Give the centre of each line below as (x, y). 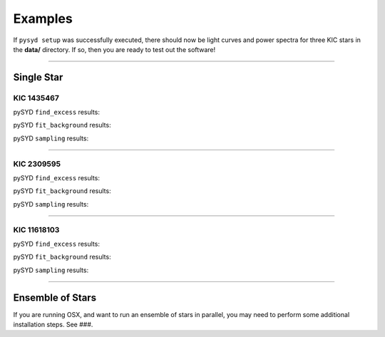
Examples (43, 19)
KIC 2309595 (37, 164)
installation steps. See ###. (53, 325)
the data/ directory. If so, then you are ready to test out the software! (114, 49)
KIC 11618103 (36, 229)
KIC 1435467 (36, 98)
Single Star (38, 77)
